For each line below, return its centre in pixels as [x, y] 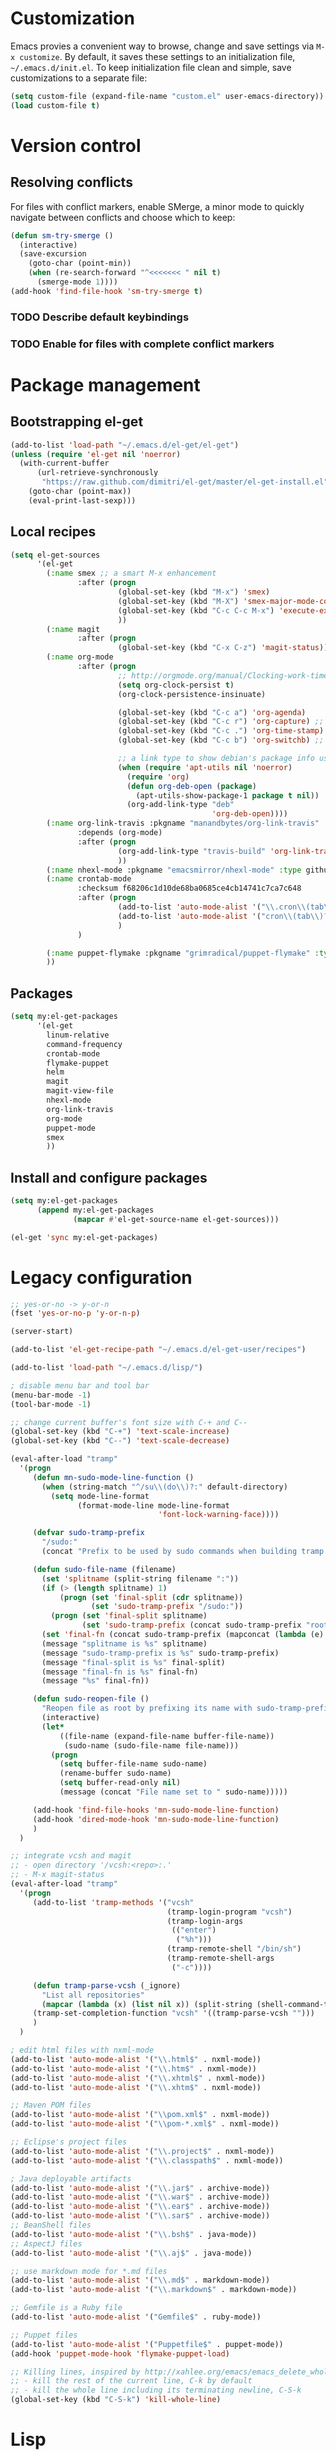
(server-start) [42, 1332]
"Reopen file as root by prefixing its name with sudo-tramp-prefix [187, 1708]
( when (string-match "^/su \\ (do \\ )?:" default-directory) [164, 1487]
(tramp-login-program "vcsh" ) [229, 1912]
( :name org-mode [80, 657]
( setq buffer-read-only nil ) [120, 1783]
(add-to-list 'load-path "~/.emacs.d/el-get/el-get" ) [125, 445]
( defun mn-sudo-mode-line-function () [113, 1477]
